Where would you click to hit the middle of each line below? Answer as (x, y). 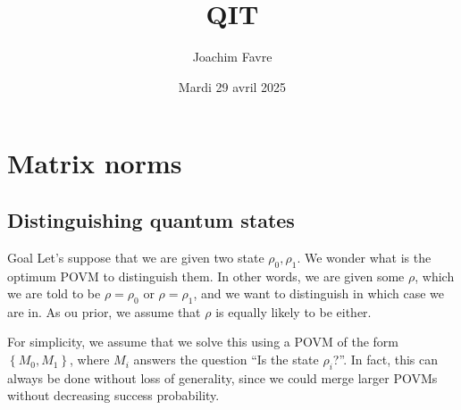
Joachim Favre (232, 57)
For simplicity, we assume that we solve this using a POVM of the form (203, 342)
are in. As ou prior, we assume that (104, 311)
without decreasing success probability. (113, 395)
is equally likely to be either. (293, 311)
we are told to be (54, 293)
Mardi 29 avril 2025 (232, 86)
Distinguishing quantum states (151, 219)
